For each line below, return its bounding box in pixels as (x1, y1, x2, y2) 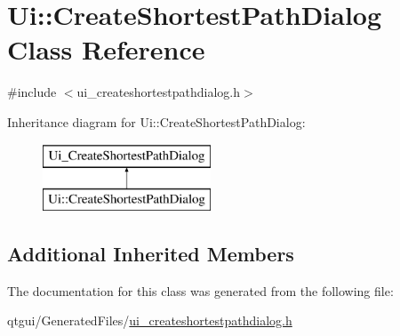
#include (7, 83, 57, 101)
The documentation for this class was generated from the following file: (7, 281, 394, 300)
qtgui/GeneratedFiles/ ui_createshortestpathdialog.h (7, 311, 292, 330)
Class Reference (7, 31, 205, 68)
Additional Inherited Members (7, 240, 294, 268)
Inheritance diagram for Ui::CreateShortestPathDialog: (7, 112, 306, 131)
